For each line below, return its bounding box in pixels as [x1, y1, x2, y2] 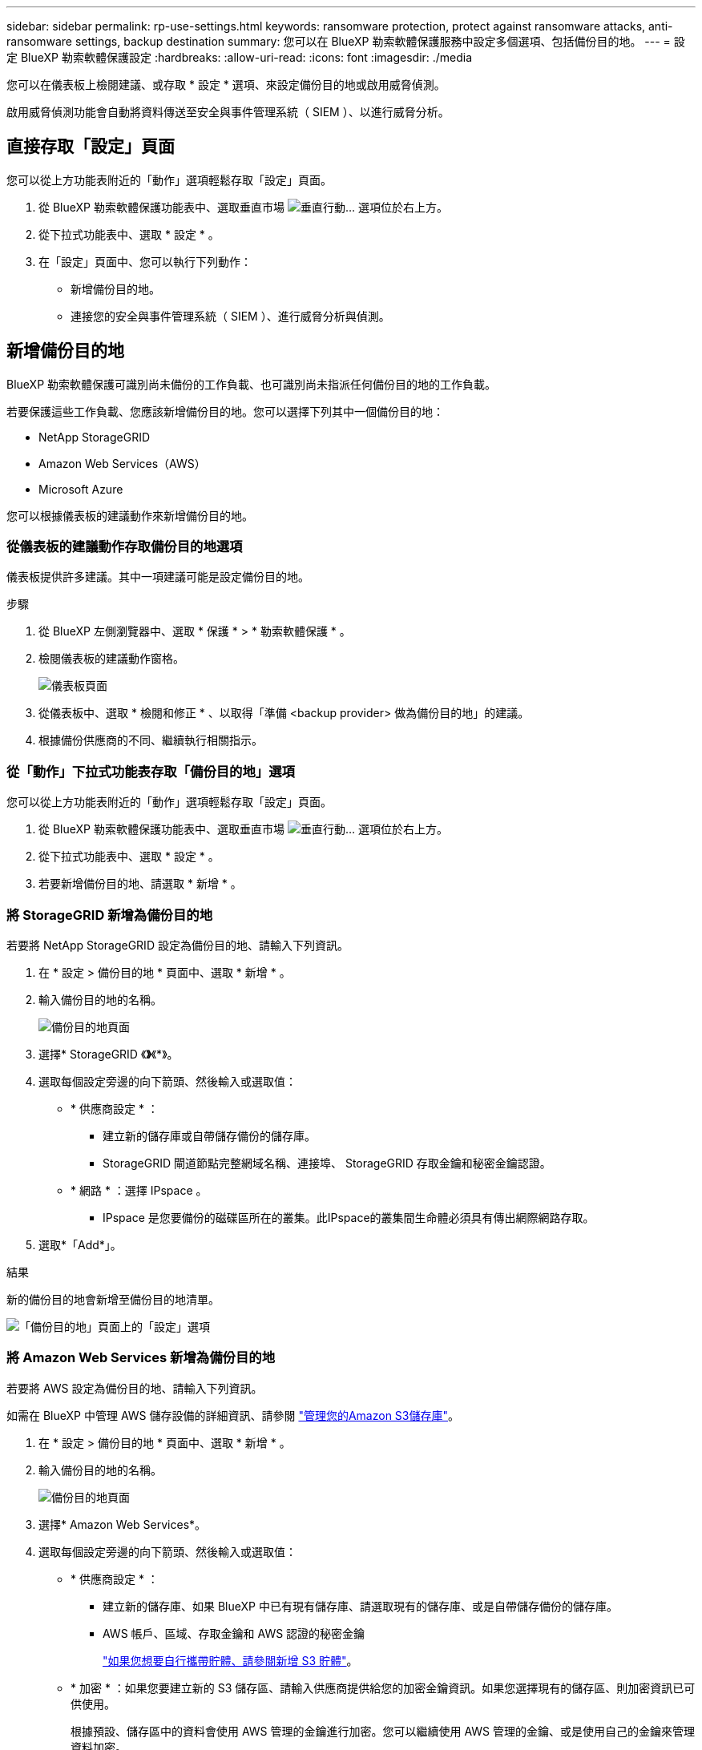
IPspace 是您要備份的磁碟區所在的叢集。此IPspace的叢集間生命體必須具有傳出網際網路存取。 [103, 1210, 595, 1224]
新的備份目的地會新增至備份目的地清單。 [6, 1292, 220, 1306]
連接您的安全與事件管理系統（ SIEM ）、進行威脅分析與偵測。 [71, 308, 390, 323]
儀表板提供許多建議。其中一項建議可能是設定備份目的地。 [6, 570, 309, 584]
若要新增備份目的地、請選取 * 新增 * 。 [38, 877, 242, 891]
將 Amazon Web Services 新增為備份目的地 [6, 1349, 275, 1366]
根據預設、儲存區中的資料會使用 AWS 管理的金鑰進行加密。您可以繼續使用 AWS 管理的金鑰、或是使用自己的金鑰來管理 [71, 1724, 696, 1738]
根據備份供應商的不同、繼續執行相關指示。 [38, 733, 263, 748]
